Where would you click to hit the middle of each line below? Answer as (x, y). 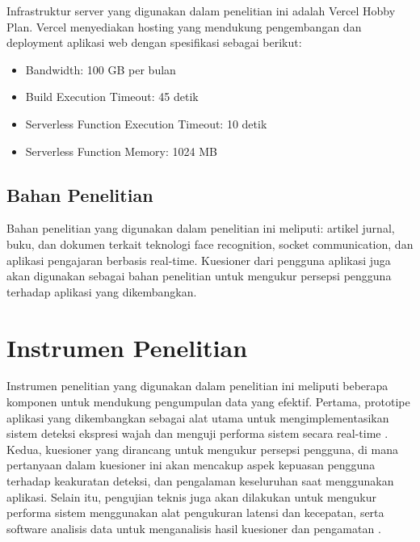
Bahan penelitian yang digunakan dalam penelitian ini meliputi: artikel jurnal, (201, 228)
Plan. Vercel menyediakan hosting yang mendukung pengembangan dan (184, 26)
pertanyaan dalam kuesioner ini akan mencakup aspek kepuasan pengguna (191, 465)
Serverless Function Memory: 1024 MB (121, 151)
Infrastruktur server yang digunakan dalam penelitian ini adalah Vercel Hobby (201, 11)
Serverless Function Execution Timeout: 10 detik (146, 123)
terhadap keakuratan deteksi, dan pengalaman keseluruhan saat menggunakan (200, 481)
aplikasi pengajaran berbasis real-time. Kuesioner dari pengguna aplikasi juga (199, 260)
